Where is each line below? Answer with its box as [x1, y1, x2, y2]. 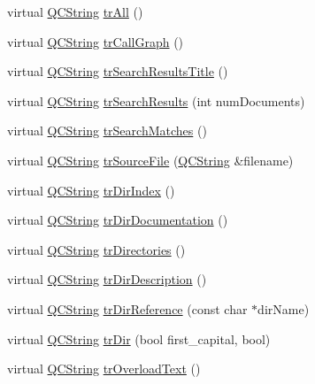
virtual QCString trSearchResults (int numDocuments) [7, 91, 305, 110]
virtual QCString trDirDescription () [7, 270, 207, 288]
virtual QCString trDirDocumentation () [7, 211, 228, 229]
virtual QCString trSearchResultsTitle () [7, 62, 228, 81]
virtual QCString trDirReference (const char [7, 299, 248, 318]
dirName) [257, 299, 310, 318]
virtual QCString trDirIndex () [7, 180, 175, 199]
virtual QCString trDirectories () [7, 240, 186, 258]
